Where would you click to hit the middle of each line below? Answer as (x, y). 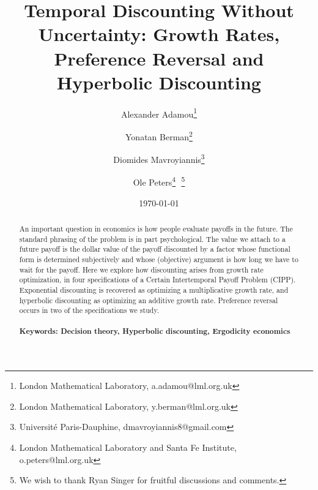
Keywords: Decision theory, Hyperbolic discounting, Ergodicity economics (155, 331)
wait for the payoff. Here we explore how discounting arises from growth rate (141, 269)
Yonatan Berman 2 (159, 135)
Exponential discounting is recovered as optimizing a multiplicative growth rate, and (154, 290)
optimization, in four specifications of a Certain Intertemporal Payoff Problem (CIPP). (157, 280)
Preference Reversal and (159, 58)
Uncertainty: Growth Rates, (159, 34)
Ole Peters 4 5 (159, 181)
